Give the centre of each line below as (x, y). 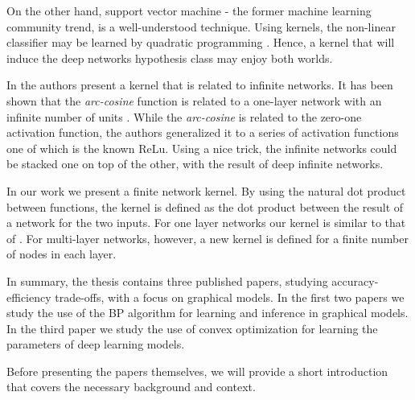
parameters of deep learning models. (96, 344)
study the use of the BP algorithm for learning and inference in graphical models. (207, 313)
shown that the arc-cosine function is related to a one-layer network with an (194, 100)
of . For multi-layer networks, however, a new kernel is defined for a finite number (207, 238)
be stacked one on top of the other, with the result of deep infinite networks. (195, 164)
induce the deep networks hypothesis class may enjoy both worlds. (170, 58)
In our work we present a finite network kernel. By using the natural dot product (206, 190)
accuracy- (355, 280)
